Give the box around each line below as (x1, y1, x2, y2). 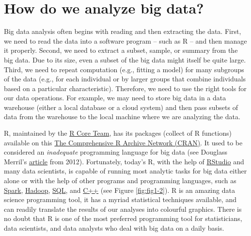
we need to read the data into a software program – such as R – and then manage (4, 35, 247, 46)
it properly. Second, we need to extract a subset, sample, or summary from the (4, 45, 238, 55)
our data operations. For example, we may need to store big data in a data (4, 93, 226, 103)
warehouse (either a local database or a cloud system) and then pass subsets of (4, 102, 238, 112)
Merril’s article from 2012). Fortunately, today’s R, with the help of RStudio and (4, 156, 244, 166)
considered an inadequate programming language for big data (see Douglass (4, 147, 227, 157)
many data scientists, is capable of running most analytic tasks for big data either (4, 166, 247, 176)
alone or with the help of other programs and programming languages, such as (4, 175, 236, 186)
